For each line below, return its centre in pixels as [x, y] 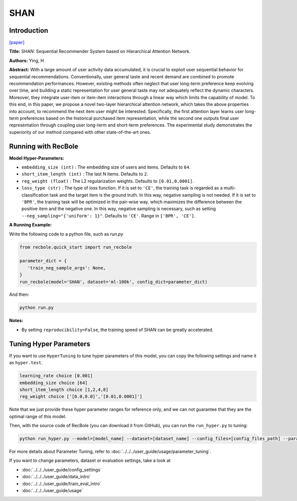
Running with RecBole [44, 146]
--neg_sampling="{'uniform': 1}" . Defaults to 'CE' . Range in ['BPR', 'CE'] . [108, 216]
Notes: [16, 321]
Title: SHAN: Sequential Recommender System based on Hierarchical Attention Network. [100, 52]
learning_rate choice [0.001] [56, 376]
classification [35, 195]
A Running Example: [30, 225]
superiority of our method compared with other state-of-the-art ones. [80, 132]
